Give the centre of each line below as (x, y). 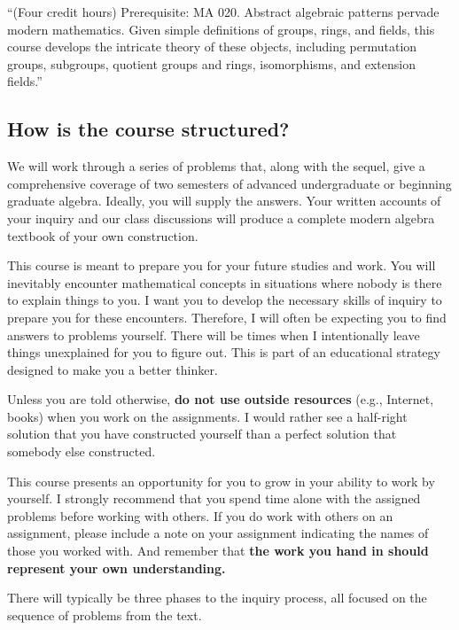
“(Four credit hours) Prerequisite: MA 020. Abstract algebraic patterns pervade (223, 12)
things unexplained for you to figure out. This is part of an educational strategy (224, 352)
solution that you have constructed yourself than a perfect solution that (202, 434)
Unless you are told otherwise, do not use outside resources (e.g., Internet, (221, 399)
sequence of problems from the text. (105, 614)
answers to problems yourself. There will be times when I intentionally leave (214, 334)
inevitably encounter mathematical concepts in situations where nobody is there (225, 282)
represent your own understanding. (117, 568)
